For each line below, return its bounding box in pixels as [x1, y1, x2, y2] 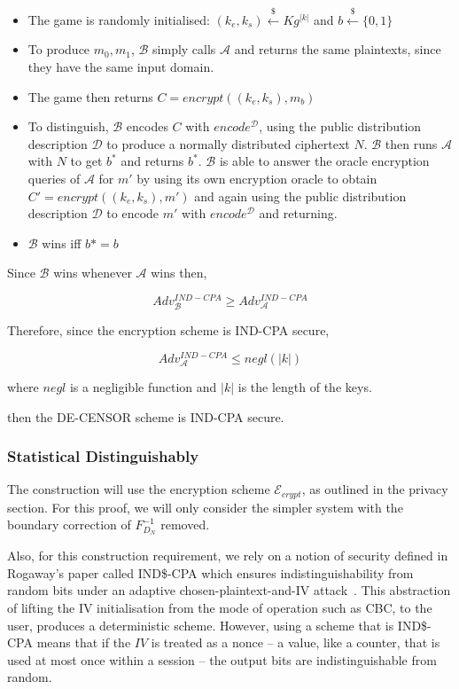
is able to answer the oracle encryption [219, 152, 430, 170]
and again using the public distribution [194, 186, 407, 205]
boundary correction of [7, 515, 131, 534]
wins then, [151, 263, 207, 282]
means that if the [36, 633, 131, 652]
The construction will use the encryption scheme [7, 480, 270, 498]
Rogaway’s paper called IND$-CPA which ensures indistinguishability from [7, 563, 414, 582]
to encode [106, 204, 159, 223]
